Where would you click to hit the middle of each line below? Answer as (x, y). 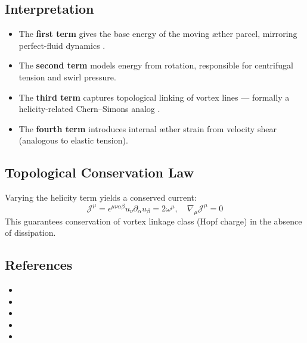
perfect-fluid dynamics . (62, 45)
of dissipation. (30, 233)
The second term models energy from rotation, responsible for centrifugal (156, 65)
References (39, 265)
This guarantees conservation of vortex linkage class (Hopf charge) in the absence (153, 221)
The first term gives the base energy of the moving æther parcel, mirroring (158, 34)
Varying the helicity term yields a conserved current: (101, 197)
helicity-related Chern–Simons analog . (89, 109)
